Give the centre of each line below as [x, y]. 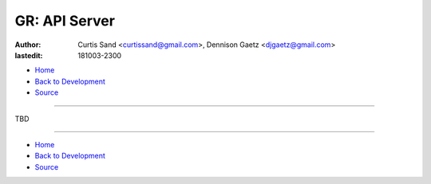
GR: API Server [65, 21]
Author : [28, 45]
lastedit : [29, 55]
